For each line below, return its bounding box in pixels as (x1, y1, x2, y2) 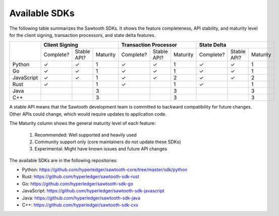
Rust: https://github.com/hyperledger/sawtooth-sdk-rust (22, 174, 140, 180)
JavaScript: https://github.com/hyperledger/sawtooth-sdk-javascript (22, 188, 164, 194)
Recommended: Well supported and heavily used (34, 132, 137, 138)
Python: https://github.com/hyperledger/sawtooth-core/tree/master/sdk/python (22, 167, 188, 173)
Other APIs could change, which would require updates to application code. (9, 111, 166, 117)
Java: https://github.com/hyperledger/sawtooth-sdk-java (22, 195, 141, 201)
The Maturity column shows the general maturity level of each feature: (9, 120, 156, 126)
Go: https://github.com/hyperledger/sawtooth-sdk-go (22, 181, 134, 187)
